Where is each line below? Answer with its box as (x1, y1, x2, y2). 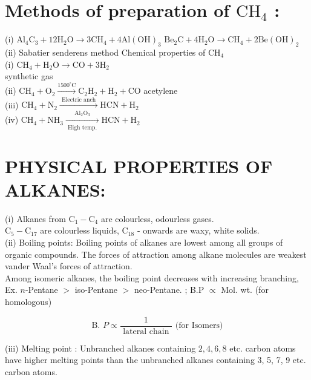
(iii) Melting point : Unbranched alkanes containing (5, 341, 196, 354)
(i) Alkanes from (5, 212, 66, 224)
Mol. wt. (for (221, 283, 269, 296)
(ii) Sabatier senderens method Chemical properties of (5, 45, 206, 58)
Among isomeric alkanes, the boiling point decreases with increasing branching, (5, 271, 299, 284)
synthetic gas (5, 70, 53, 82)
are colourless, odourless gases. (100, 212, 214, 224)
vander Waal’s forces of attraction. (5, 260, 133, 272)
